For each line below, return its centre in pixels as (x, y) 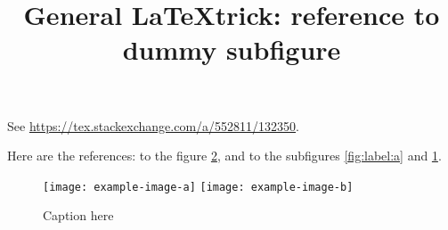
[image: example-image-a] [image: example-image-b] (198, 187)
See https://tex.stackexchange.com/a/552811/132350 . (153, 125)
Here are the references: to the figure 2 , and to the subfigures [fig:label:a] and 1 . (224, 156)
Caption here (78, 215)
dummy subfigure (232, 49)
